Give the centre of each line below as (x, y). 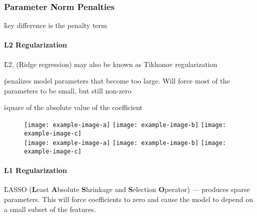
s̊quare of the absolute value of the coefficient (73, 107)
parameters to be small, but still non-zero (68, 90)
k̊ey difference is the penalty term (56, 25)
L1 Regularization (36, 170)
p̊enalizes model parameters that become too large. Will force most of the (117, 81)
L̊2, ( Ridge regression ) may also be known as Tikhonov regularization (111, 64)
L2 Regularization (36, 45)
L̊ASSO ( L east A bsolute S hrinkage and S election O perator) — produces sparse (127, 189)
